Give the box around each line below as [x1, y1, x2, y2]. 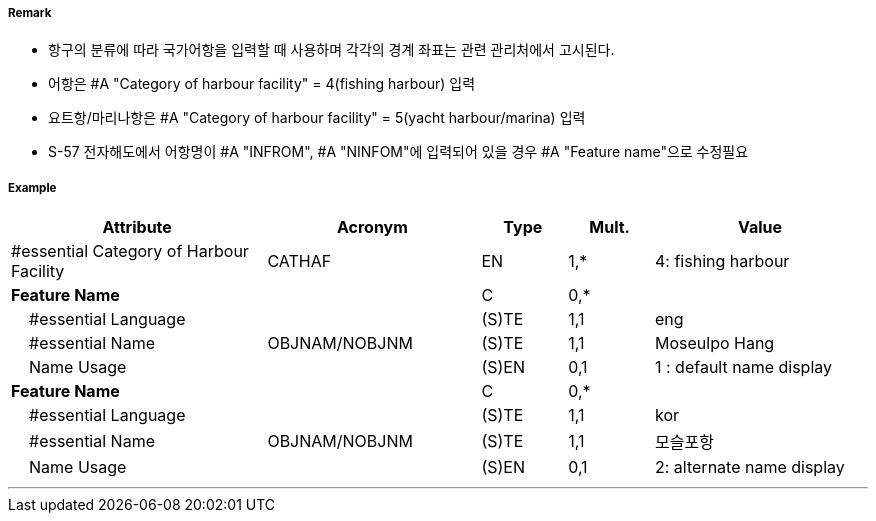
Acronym [336, 217, 408, 238]
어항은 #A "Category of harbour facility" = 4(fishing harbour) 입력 [48, 75, 476, 93]
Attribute [102, 217, 172, 238]
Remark [8, 6, 52, 20]
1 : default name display [654, 357, 832, 378]
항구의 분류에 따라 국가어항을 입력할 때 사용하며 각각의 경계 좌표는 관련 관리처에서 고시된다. [48, 41, 615, 59]
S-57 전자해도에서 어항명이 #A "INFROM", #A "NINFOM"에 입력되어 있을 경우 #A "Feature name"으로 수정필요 [48, 143, 749, 161]
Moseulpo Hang [654, 333, 775, 354]
